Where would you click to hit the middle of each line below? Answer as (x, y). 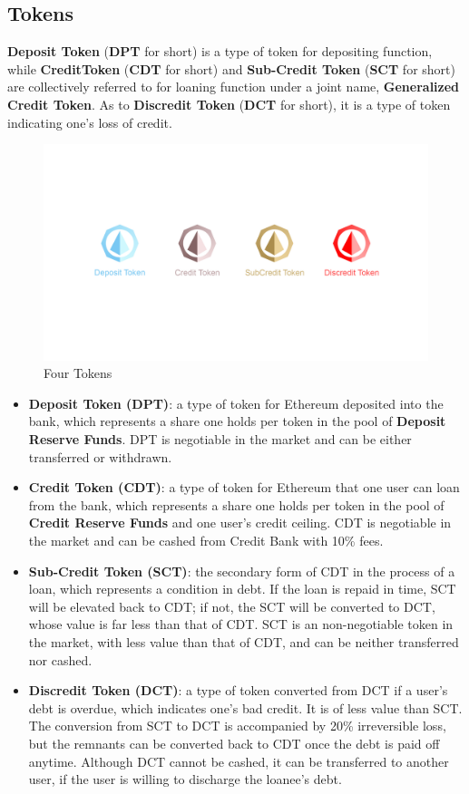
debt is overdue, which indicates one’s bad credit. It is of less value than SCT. (245, 707)
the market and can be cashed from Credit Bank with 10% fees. (206, 541)
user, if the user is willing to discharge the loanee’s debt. (185, 779)
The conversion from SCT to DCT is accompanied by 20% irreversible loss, (237, 726)
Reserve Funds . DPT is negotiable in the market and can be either (220, 439)
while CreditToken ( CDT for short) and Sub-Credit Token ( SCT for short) (231, 68)
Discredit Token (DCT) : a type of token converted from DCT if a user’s (238, 690)
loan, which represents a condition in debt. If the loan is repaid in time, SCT (242, 589)
